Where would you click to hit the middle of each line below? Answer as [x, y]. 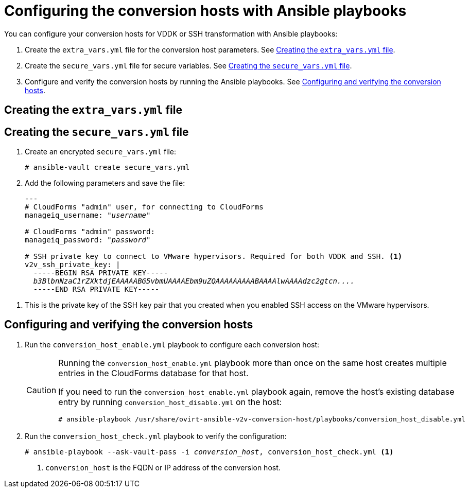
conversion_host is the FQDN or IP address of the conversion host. [163, 467]
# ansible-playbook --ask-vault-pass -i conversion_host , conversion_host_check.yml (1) [209, 452]
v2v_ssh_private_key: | [73, 265]
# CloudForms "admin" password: [90, 232]
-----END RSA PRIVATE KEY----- [96, 289]
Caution [41, 390]
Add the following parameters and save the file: [105, 183]
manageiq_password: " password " [88, 240]
